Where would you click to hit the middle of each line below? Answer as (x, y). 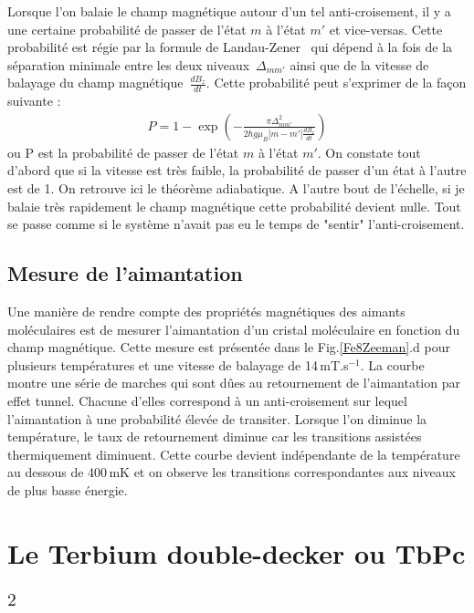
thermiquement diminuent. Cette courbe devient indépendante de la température (234, 454)
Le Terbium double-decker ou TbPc (237, 552)
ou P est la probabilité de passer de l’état (123, 152)
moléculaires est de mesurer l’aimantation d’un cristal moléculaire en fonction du (234, 329)
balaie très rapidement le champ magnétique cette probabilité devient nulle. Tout (234, 206)
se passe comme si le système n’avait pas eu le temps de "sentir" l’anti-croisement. (236, 224)
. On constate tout (369, 152)
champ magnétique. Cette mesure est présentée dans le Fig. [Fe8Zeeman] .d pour (229, 347)
